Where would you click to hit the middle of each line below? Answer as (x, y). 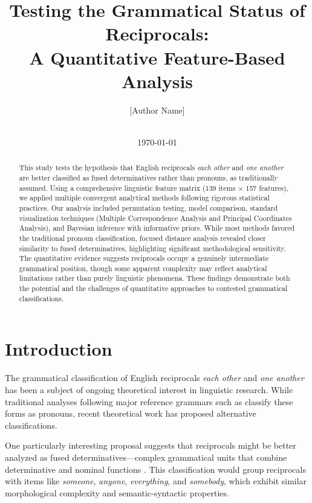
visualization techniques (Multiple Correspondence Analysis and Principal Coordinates (155, 218)
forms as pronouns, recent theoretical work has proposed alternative (131, 413)
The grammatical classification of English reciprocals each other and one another (154, 378)
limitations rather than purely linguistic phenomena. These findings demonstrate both (154, 278)
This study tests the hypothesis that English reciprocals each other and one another (151, 168)
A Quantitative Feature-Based (157, 57)
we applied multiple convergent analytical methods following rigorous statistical (144, 198)
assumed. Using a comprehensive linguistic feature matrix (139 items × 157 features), (154, 187)
